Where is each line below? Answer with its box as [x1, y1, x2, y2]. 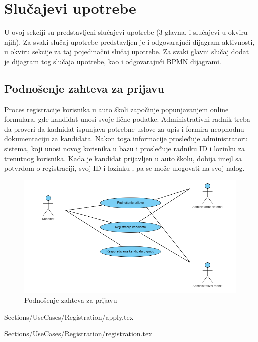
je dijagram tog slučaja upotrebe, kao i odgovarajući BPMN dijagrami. [4, 56, 221, 66]
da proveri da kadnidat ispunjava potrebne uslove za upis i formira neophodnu [4, 123, 244, 134]
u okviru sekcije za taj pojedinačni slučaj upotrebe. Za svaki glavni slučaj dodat [4, 46, 249, 57]
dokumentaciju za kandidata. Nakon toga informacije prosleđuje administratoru [4, 133, 248, 144]
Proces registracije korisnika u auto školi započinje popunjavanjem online [4, 104, 229, 114]
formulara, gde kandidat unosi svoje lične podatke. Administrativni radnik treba [4, 114, 250, 124]
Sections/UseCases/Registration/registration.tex [4, 328, 152, 339]
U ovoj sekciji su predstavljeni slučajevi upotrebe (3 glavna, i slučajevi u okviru [4, 27, 248, 37]
